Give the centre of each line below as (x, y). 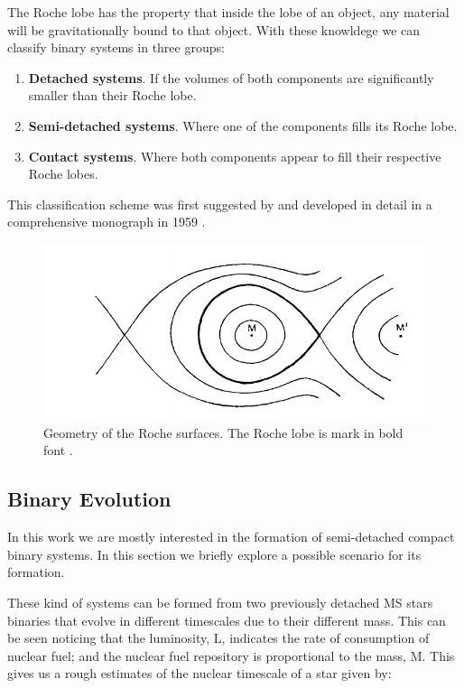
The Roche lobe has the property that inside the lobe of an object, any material (228, 12)
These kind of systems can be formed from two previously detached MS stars (220, 602)
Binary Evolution (89, 499)
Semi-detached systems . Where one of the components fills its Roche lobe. (243, 125)
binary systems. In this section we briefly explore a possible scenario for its (214, 554)
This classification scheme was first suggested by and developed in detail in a (220, 204)
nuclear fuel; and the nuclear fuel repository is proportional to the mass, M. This (231, 655)
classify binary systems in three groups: (116, 47)
